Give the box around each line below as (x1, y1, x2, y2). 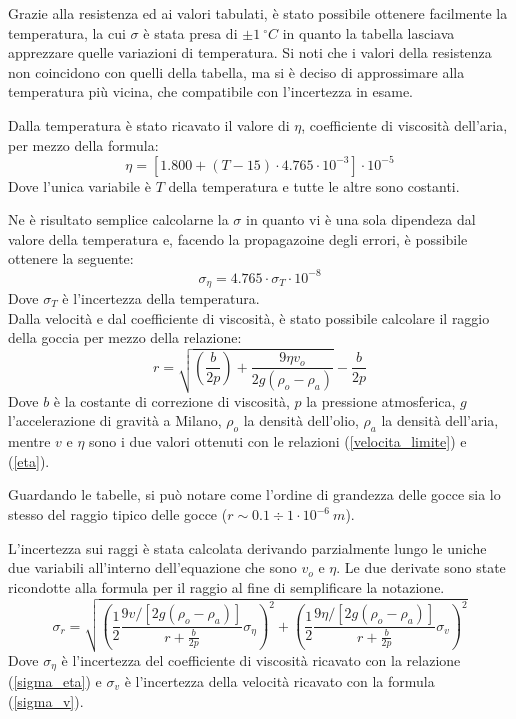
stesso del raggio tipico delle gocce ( (8, 504, 228, 525)
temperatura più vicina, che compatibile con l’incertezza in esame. (8, 81, 414, 102)
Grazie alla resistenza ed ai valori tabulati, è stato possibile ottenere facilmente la (8, 3, 508, 23)
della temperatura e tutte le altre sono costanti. (168, 175, 460, 196)
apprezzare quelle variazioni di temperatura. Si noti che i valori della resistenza (8, 42, 492, 63)
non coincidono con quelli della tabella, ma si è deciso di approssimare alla (8, 61, 465, 82)
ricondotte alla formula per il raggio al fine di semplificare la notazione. (8, 576, 445, 597)
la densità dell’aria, (381, 410, 499, 431)
